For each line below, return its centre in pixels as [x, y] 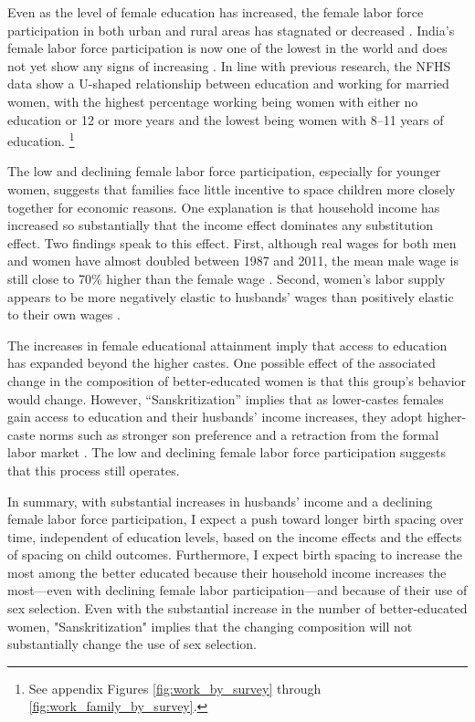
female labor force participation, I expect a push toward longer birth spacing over [236, 519]
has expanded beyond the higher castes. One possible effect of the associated [222, 363]
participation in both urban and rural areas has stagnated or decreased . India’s [231, 30]
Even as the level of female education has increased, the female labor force [216, 12]
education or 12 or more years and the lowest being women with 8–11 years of [226, 119]
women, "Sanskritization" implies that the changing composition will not [210, 626]
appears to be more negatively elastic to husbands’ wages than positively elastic [231, 296]
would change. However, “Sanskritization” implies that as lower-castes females [226, 398]
